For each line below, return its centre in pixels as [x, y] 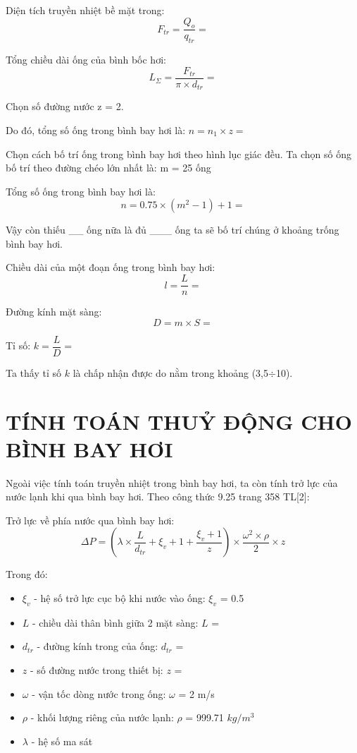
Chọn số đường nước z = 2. [65, 106]
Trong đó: [27, 574]
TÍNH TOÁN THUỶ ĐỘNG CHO [179, 421]
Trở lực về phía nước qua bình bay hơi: [90, 520]
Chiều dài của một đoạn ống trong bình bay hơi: [111, 267]
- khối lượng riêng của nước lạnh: [102, 717]
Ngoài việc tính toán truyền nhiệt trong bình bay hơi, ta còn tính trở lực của [172, 482]
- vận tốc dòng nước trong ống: [99, 693]
